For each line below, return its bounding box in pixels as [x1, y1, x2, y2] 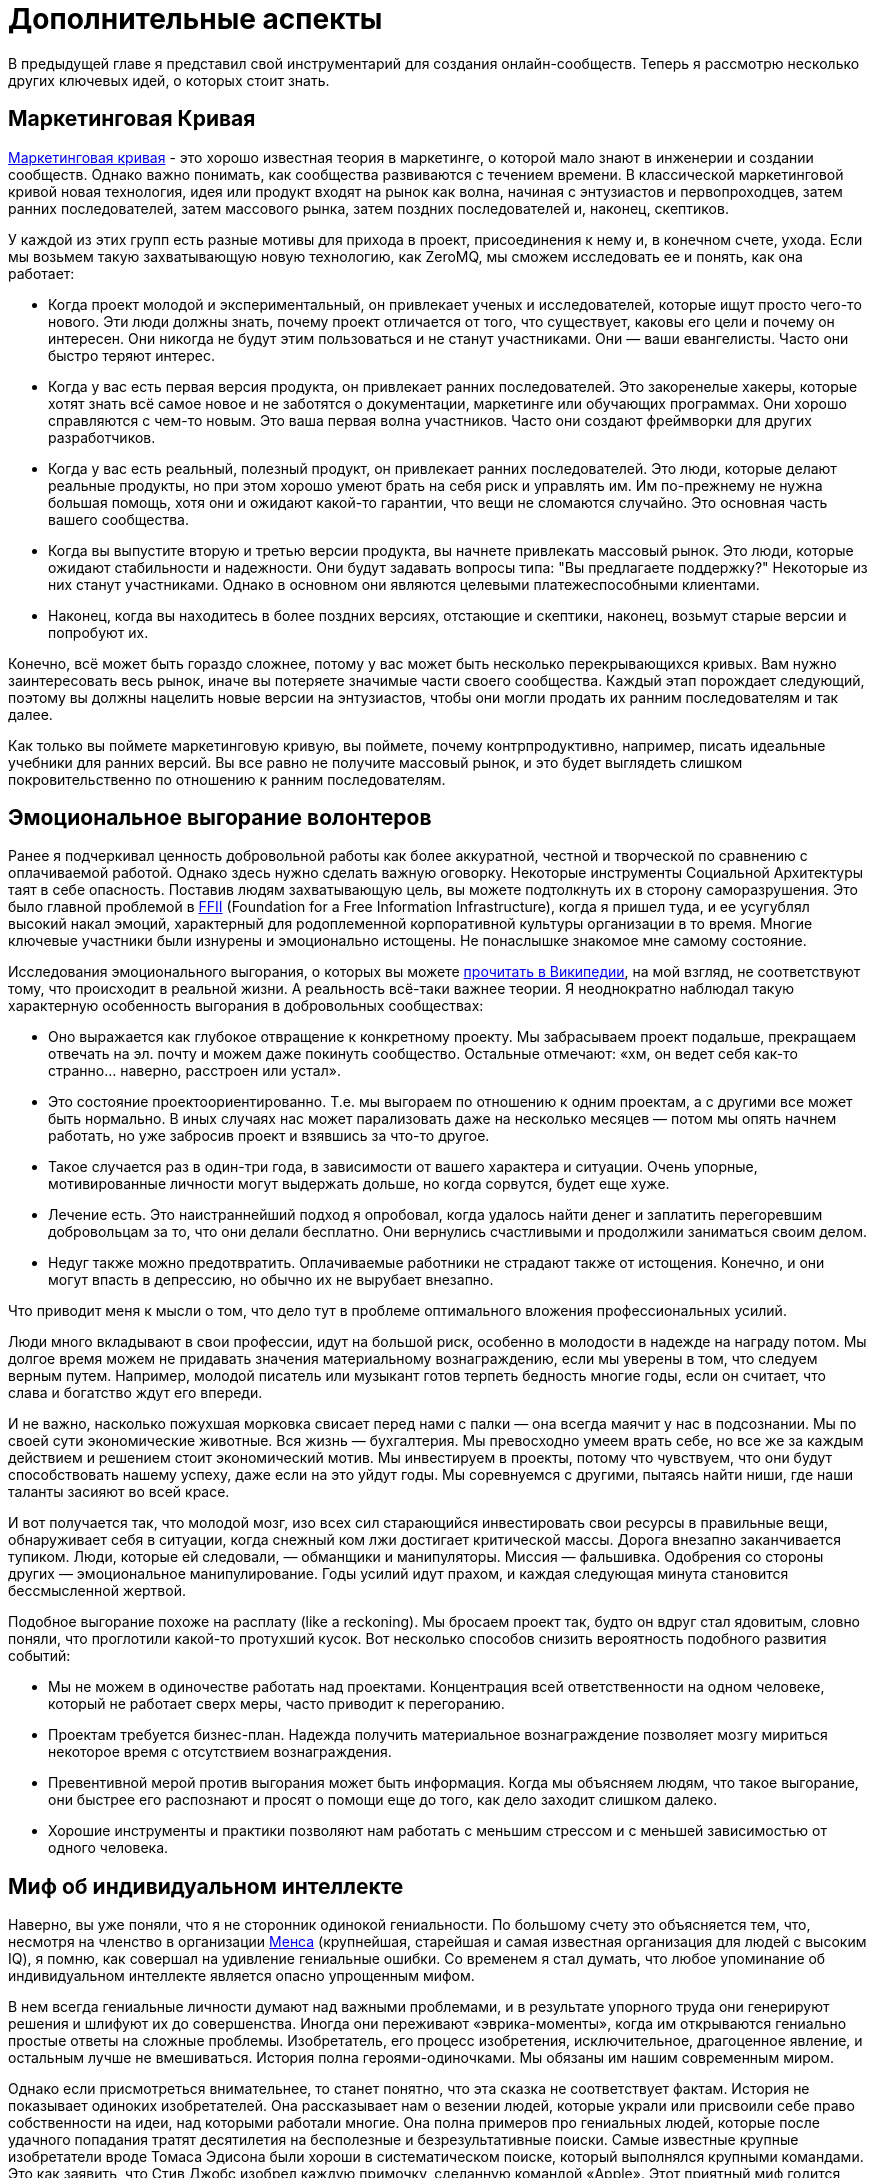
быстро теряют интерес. [48, 346, 216, 364]
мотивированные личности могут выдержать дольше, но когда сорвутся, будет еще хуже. [48, 1175, 670, 1193]
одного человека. [48, 1839, 169, 1857]
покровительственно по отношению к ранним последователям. [8, 770, 446, 788]
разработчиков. [48, 428, 156, 446]
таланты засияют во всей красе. [8, 1483, 230, 1501]
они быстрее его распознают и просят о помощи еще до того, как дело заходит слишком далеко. [48, 1791, 718, 1809]
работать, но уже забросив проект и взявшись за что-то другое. [48, 1127, 490, 1145]
